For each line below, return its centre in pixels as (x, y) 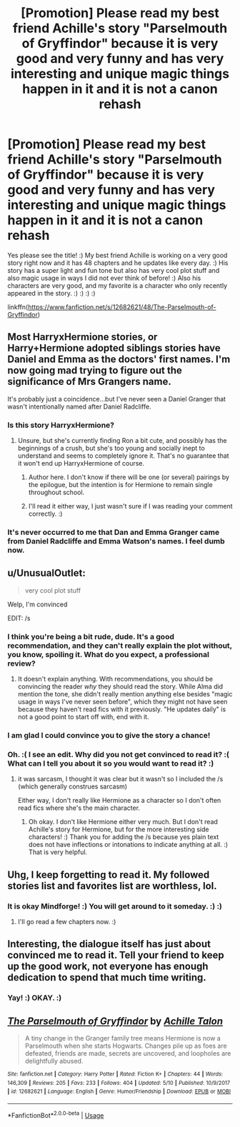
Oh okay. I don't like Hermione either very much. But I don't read (123, 822)
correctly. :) (45, 514)
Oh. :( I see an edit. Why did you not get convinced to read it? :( (119, 754)
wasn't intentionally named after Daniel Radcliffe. (79, 406)
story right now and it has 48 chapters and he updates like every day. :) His (118, 263)
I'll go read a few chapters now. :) (67, 921)
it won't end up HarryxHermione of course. (81, 464)
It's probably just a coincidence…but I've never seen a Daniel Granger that (117, 399)
